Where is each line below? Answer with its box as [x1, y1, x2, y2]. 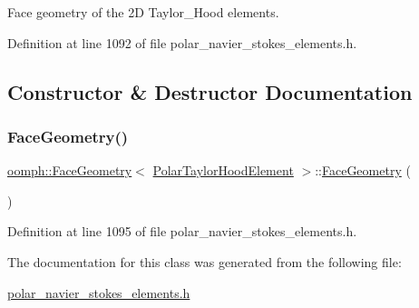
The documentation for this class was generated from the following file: [7, 252, 402, 271]
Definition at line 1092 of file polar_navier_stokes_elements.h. [7, 33, 357, 52]
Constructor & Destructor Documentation [7, 77, 413, 105]
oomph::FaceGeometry [7, 161, 132, 180]
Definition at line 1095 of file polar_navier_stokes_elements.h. [7, 222, 357, 241]
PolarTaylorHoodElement [152, 161, 294, 180]
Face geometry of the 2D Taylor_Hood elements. [7, 3, 279, 21]
